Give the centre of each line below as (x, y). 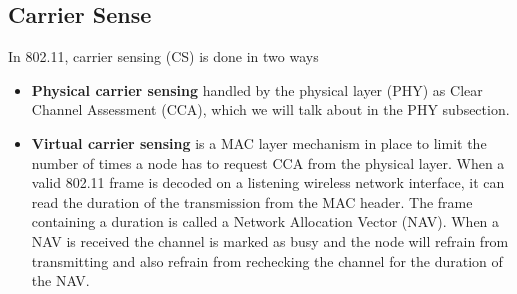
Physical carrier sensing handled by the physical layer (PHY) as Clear (257, 89)
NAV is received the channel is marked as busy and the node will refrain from (270, 240)
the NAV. (60, 280)
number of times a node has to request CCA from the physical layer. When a (268, 162)
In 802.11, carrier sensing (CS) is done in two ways (163, 56)
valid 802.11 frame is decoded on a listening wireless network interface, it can (268, 182)
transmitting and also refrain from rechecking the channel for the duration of (267, 260)
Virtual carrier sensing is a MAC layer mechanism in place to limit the (259, 142)
